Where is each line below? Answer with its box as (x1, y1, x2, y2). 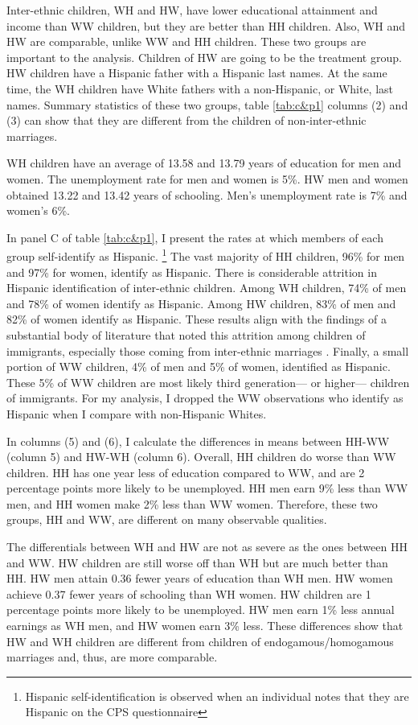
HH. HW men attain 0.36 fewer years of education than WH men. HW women (6, 570, 393, 587)
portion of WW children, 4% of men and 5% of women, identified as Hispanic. (6, 358, 391, 375)
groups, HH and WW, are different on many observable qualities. (6, 511, 327, 528)
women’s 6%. (6, 202, 71, 219)
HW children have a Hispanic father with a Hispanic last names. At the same (6, 64, 387, 81)
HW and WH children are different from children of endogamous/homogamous (6, 632, 394, 649)
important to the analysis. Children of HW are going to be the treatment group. (6, 48, 402, 65)
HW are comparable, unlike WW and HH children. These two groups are (6, 33, 367, 50)
